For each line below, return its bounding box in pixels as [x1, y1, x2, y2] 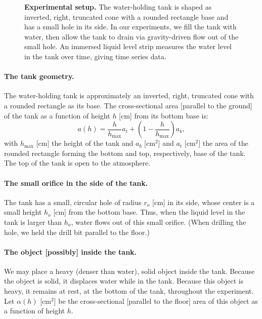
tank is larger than [4, 216, 62, 227]
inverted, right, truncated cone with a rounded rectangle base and [24, 11, 229, 22]
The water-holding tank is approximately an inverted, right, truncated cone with [4, 90, 254, 101]
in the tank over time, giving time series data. [24, 51, 166, 61]
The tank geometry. [4, 71, 74, 82]
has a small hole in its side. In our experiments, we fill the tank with [24, 21, 237, 32]
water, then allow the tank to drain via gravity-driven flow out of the [24, 31, 239, 42]
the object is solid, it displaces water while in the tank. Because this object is [4, 275, 244, 286]
